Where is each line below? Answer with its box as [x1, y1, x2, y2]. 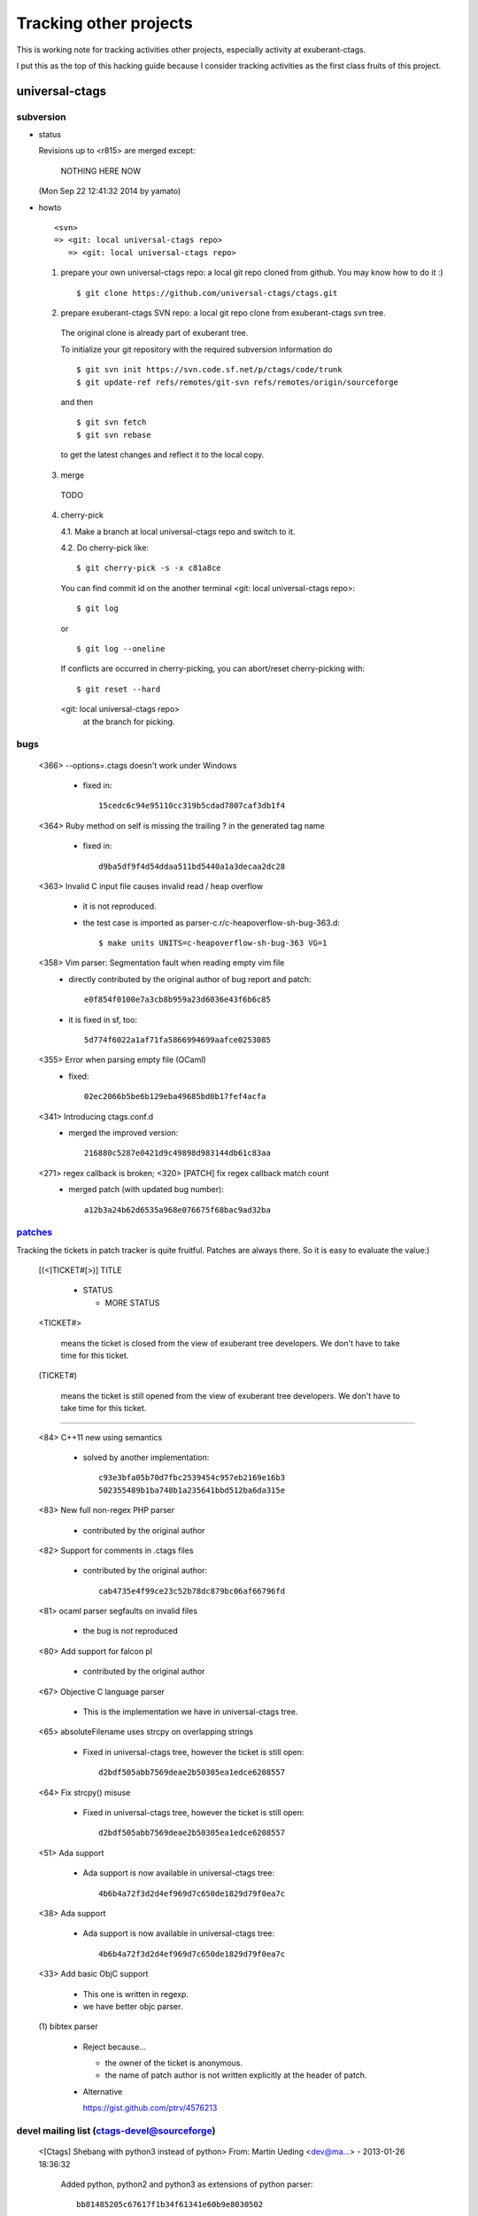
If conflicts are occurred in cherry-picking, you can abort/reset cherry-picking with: [60, 663, 366, 674]
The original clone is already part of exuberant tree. [60, 328, 249, 339]
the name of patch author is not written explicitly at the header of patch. [104, 2070, 367, 2080]
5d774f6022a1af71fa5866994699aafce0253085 [84, 1035, 272, 1045]
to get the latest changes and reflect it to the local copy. [60, 449, 265, 460]
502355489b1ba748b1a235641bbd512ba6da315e [98, 1485, 286, 1495]
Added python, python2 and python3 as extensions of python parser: [60, 2179, 313, 2189]
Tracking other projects [16, 13, 194, 33]
